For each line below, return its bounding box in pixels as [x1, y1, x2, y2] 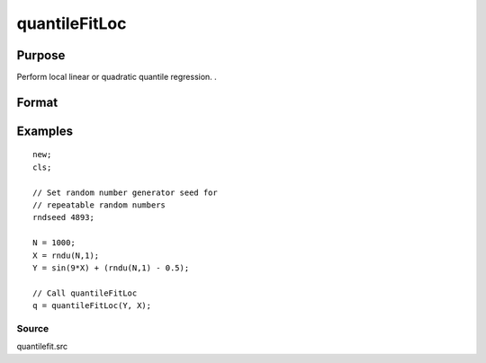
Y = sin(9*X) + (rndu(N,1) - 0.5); [32, 263, 190, 273]
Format [16, 94, 58, 110]
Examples [16, 123, 74, 138]
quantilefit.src [16, 341, 68, 352]
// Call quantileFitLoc [32, 288, 138, 298]
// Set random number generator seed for [32, 187, 218, 198]
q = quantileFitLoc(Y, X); [32, 301, 152, 311]
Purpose [16, 48, 66, 63]
